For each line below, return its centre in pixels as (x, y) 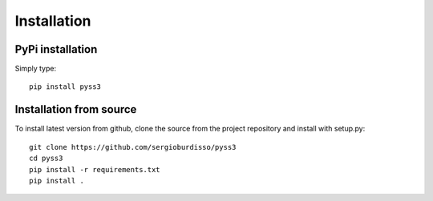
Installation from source (76, 109)
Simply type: (35, 69)
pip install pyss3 (65, 87)
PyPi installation (56, 49)
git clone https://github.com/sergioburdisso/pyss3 (133, 147)
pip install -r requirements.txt (95, 169)
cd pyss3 (46, 159)
